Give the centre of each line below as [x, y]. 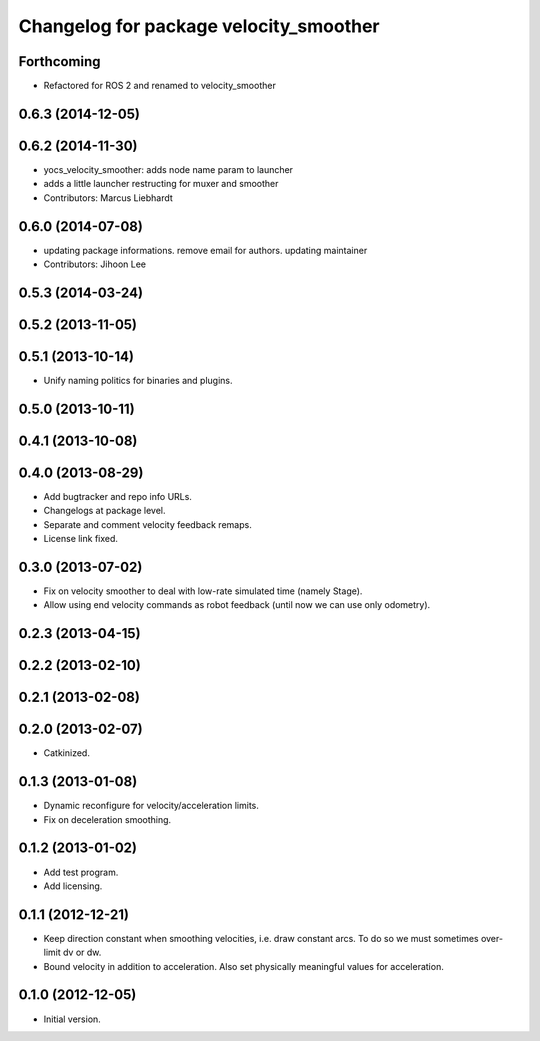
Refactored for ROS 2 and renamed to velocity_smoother [160, 86]
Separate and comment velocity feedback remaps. [147, 524]
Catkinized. [66, 753]
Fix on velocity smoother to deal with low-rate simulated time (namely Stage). [203, 591]
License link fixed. [81, 539]
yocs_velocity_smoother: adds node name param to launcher [168, 169]
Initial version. [72, 1019]
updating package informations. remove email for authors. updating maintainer [205, 250]
